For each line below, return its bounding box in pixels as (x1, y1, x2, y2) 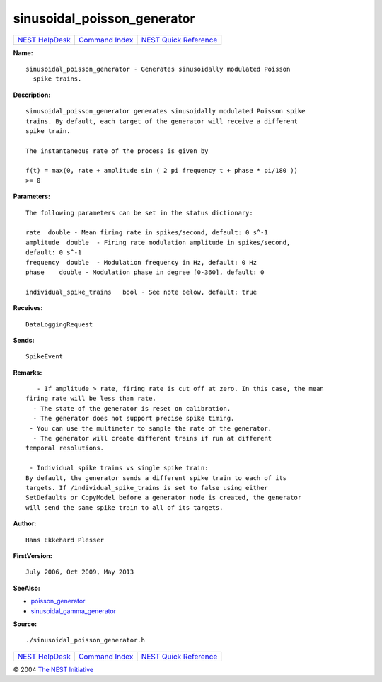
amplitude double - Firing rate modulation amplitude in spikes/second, (25, 238, 291, 246)
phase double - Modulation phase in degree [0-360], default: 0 (25, 268, 265, 276)
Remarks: (13, 368, 42, 377)
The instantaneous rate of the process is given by (25, 147, 209, 155)
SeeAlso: (13, 584, 40, 592)
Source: (13, 620, 37, 628)
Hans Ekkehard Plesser (25, 535, 105, 544)
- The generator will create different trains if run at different (33, 434, 272, 443)
